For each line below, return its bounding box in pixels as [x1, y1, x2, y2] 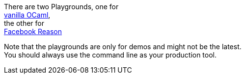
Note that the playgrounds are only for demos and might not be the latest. [4, 42, 242, 51]
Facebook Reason [4, 27, 62, 36]
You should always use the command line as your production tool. [4, 51, 217, 59]
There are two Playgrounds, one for [4, 2, 119, 11]
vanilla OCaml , [4, 11, 51, 19]
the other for [4, 19, 45, 27]
